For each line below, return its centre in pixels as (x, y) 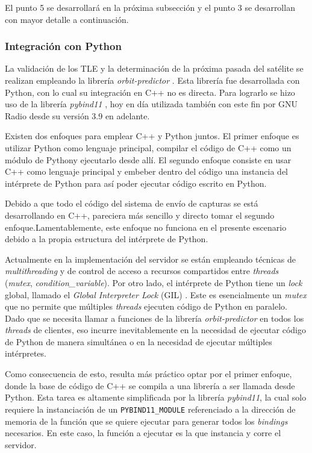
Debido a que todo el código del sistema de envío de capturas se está (132, 203)
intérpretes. (26, 353)
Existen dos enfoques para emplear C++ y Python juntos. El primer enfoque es (152, 136)
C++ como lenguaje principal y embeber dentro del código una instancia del (146, 171)
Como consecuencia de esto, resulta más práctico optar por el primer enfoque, (148, 374)
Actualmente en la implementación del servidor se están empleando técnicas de (150, 259)
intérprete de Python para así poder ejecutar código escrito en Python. (136, 183)
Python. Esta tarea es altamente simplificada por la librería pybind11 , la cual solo (156, 397)
